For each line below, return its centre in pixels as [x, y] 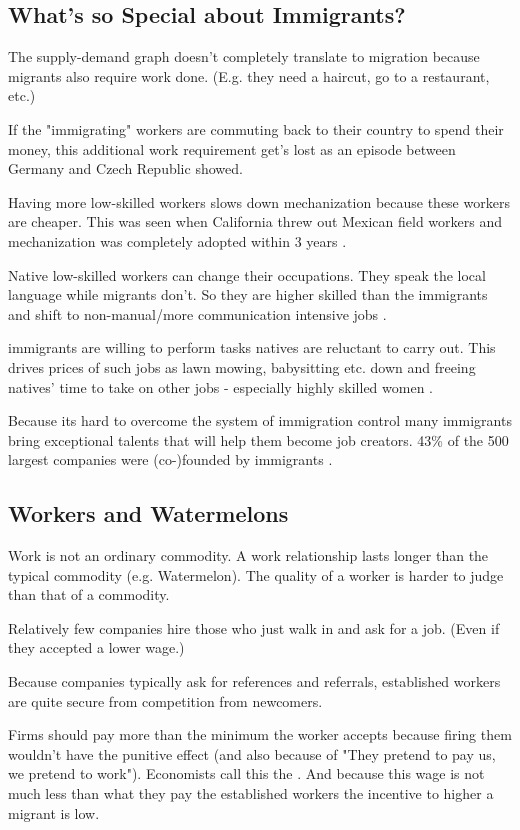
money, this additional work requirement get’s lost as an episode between [232, 148]
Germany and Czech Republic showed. [125, 168]
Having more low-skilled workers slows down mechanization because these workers [259, 201]
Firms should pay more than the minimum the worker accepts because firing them [260, 734]
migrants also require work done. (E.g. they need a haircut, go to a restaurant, [249, 75]
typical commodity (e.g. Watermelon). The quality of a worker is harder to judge [256, 574]
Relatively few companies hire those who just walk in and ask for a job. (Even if [254, 627]
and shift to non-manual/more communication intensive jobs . [197, 313]
